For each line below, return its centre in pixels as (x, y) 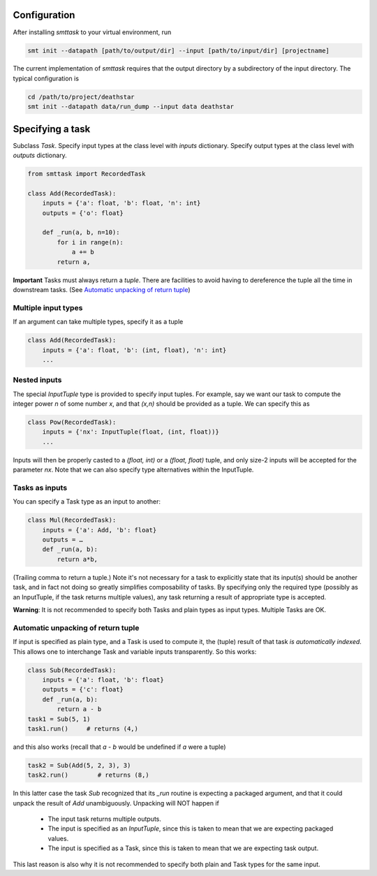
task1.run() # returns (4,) (83, 729)
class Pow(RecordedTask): (72, 422)
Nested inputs (37, 380)
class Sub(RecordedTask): (72, 670)
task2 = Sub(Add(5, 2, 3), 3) (79, 765)
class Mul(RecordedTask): (72, 520)
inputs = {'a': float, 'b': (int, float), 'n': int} (134, 350)
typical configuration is (46, 78)
